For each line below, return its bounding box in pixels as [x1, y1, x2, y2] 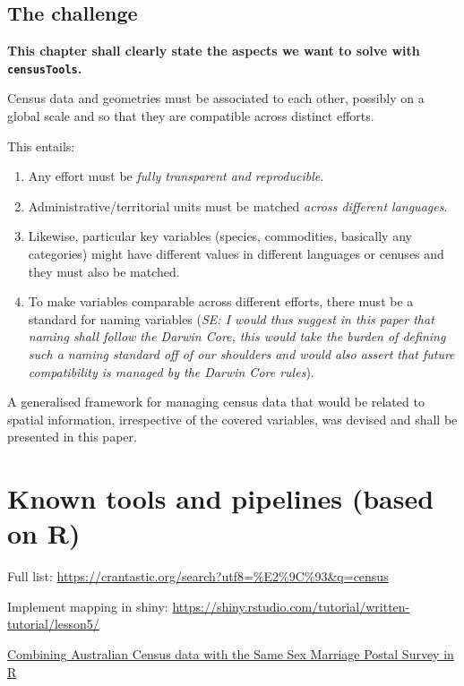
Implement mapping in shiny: [7, 596, 168, 615]
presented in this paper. [7, 427, 137, 446]
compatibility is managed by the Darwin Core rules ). [28, 362, 314, 381]
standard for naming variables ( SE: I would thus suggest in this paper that [28, 309, 434, 328]
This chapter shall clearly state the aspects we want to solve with [7, 41, 420, 60]
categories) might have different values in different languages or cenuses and [28, 244, 444, 263]
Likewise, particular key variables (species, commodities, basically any [28, 227, 412, 245]
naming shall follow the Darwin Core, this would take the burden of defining [28, 327, 446, 346]
